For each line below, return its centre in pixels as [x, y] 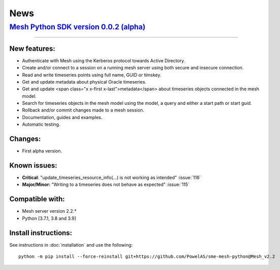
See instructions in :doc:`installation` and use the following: [71, 245]
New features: [32, 48]
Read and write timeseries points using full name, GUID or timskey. [92, 75]
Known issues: [33, 165]
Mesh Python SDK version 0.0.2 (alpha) [77, 27]
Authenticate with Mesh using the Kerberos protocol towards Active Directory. [103, 60]
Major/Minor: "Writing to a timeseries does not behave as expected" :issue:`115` [106, 184]
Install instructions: [41, 233]
